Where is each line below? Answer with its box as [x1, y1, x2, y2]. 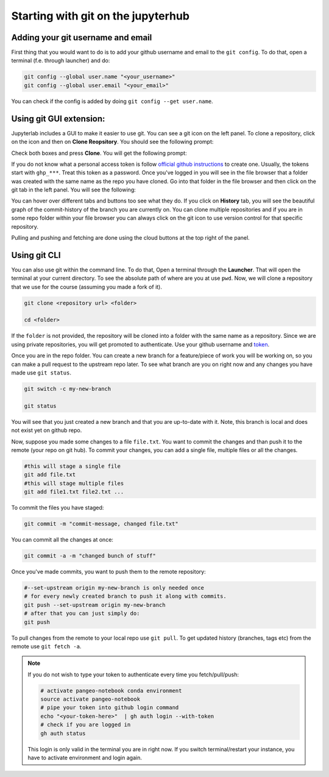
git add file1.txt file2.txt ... [24, 489, 124, 495]
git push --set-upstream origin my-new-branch [24, 601, 166, 608]
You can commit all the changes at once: [11, 536, 114, 543]
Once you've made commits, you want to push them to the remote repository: [11, 568, 207, 576]
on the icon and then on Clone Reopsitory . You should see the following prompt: [11, 138, 214, 146]
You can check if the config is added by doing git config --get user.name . [11, 98, 213, 105]
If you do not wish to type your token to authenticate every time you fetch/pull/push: [27, 671, 239, 678]
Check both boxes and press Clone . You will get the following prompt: [11, 149, 187, 157]
